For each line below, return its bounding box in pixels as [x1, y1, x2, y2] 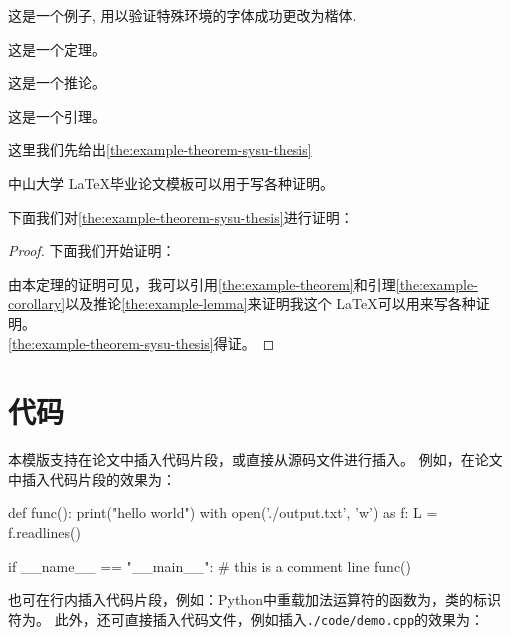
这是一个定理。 [8, 38, 106, 59]
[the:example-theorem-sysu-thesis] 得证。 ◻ [8, 332, 275, 353]
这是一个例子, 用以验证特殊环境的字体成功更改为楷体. [8, 5, 357, 25]
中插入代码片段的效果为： [8, 468, 176, 489]
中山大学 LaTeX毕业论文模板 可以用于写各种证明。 [8, 172, 335, 193]
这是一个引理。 [8, 105, 106, 126]
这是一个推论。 [8, 72, 106, 93]
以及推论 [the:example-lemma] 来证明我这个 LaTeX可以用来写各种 [65, 293, 476, 314]
